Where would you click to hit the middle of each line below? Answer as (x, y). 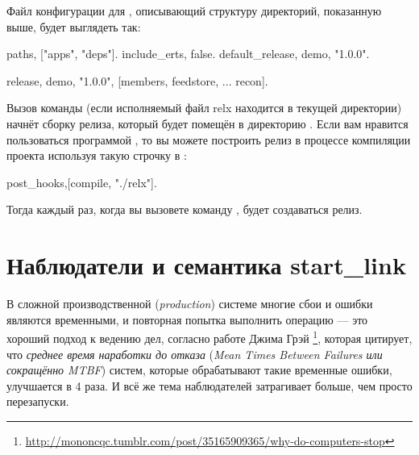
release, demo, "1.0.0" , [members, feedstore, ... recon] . (137, 80)
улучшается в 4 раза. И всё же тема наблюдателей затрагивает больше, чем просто (209, 385)
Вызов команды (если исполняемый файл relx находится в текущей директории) (204, 108)
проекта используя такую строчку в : (97, 155)
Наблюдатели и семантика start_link (206, 265)
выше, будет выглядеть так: (74, 26)
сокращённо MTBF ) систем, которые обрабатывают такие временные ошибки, (199, 370)
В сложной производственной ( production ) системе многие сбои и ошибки (190, 304)
